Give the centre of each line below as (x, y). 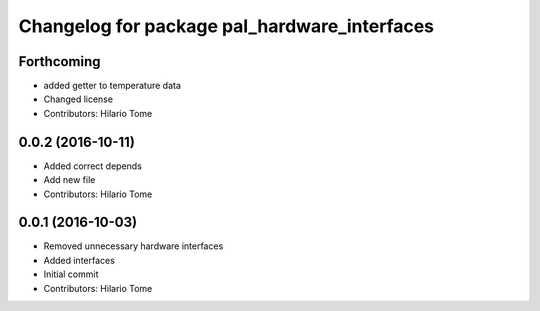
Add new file (69, 180)
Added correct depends (92, 166)
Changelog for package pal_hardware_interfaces (226, 26)
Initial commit (71, 274)
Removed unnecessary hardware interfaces (133, 246)
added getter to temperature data (112, 86)
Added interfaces (79, 260)
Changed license (78, 99)
